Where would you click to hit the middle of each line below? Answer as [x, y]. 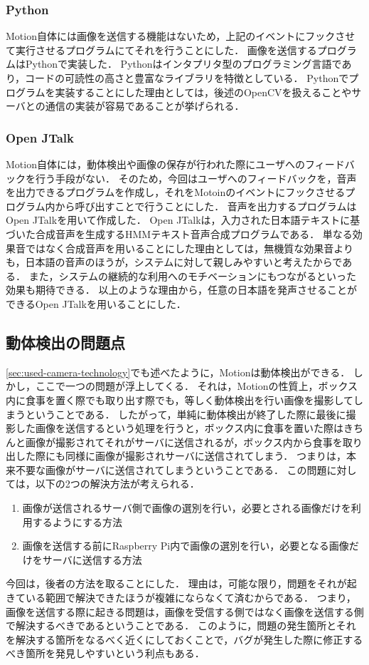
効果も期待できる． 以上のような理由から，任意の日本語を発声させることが [181, 290]
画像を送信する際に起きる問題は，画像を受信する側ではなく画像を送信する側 [185, 611]
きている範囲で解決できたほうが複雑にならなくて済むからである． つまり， [181, 598]
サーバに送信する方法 [92, 559]
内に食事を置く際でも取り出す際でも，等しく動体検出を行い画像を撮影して [180, 399]
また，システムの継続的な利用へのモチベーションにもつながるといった [193, 275]
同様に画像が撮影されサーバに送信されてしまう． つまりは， [205, 456]
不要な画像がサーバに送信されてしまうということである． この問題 [171, 469]
